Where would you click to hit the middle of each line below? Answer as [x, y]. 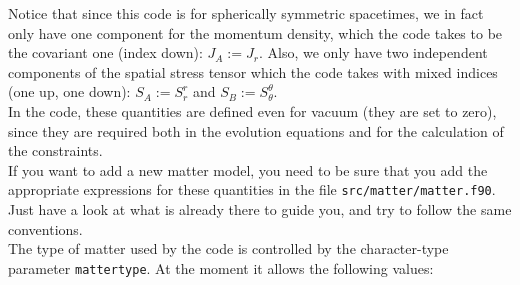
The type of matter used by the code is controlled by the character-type [228, 248]
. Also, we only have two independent [373, 52]
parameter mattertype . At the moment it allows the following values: [221, 267]
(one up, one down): [69, 91]
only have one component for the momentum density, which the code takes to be [255, 32]
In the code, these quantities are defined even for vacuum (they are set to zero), [252, 110]
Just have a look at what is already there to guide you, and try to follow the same [260, 209]
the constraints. [55, 150]
